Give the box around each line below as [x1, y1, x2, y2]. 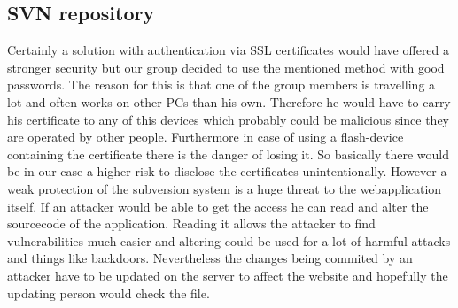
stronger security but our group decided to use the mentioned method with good [7, 58, 445, 76]
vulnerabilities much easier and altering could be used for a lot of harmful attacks [7, 231, 451, 250]
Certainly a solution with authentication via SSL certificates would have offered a [7, 41, 450, 59]
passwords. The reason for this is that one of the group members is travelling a [7, 75, 436, 94]
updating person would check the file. [7, 283, 210, 302]
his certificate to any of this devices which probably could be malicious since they [7, 110, 449, 128]
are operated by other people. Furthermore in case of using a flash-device [7, 127, 404, 146]
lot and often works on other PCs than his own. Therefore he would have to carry [7, 92, 451, 111]
